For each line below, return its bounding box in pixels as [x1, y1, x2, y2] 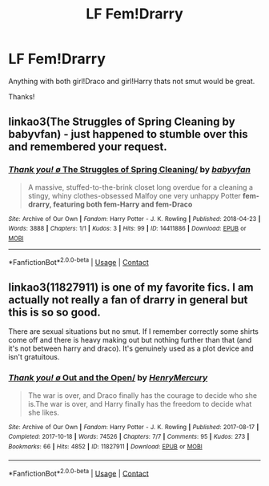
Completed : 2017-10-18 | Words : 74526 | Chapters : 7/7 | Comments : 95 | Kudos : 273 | [8, 433, 250, 441]
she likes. [27, 408, 60, 417]
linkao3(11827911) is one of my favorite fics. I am [8, 280, 254, 294]
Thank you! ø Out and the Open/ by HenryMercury [8, 372, 208, 384]
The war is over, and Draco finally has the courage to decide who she [27, 390, 258, 400]
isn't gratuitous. [8, 352, 60, 362]
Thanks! [8, 91, 35, 101]
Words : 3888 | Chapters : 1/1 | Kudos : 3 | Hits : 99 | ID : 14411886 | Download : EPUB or [8, 225, 247, 233]
